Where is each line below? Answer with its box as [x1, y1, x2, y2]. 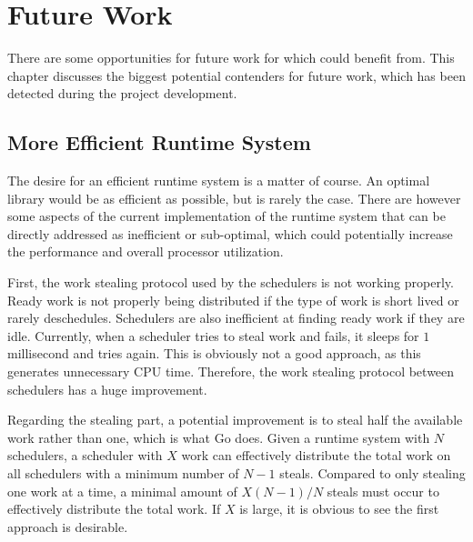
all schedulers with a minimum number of [7, 464, 239, 483]
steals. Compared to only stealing [279, 464, 466, 483]
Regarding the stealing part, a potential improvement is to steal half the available [7, 410, 463, 429]
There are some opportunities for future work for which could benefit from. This [7, 48, 455, 67]
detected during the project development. [7, 84, 237, 103]
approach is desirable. [7, 517, 128, 536]
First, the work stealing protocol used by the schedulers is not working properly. [7, 273, 454, 292]
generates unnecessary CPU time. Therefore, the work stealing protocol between [7, 362, 455, 381]
